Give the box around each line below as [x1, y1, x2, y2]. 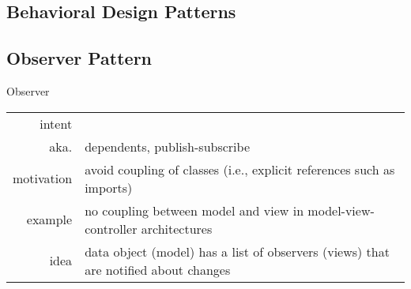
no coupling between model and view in [85, 201, 304, 220]
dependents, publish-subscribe [85, 137, 251, 156]
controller [85, 219, 138, 238]
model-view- [307, 201, 375, 220]
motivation [13, 169, 73, 188]
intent [40, 114, 73, 133]
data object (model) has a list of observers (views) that [85, 242, 390, 261]
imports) [85, 178, 133, 197]
